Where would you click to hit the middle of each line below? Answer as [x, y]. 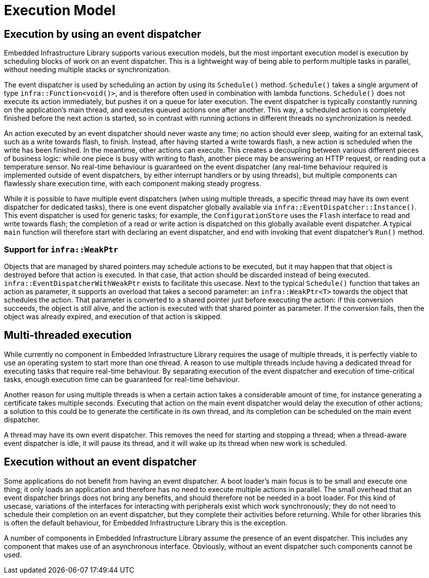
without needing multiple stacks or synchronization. [88, 70]
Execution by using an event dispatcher [103, 34]
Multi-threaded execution [68, 335]
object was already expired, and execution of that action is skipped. [113, 316]
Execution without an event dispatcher [100, 462]
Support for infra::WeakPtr [61, 249]
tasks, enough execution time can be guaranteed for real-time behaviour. [122, 379]
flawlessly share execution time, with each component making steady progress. [133, 184]
